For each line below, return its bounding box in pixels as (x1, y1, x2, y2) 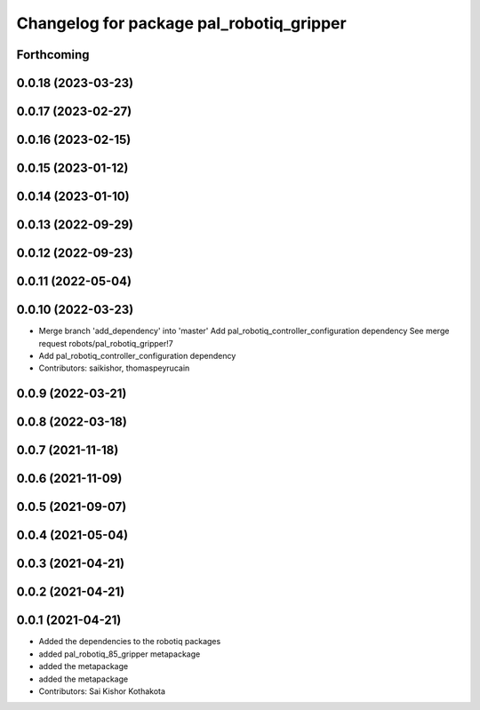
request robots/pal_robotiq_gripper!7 (38, 338, 173, 348)
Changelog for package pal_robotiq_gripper (16, 13, 347, 33)
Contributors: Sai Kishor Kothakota (38, 685, 166, 697)
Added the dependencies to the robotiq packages (38, 636, 221, 647)
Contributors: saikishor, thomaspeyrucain (38, 363, 190, 373)
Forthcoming (16, 47, 90, 62)
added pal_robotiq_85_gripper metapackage (38, 649, 201, 659)
